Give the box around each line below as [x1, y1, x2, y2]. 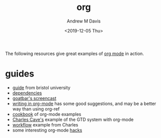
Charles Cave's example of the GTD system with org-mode [12, 116, 134, 122]
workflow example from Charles [12, 121, 78, 127]
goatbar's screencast [12, 95, 56, 101]
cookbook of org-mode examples [12, 111, 81, 117]
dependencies [12, 89, 42, 96]
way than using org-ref [12, 105, 60, 111]
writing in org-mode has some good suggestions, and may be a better [12, 100, 157, 106]
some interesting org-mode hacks [12, 127, 82, 133]
